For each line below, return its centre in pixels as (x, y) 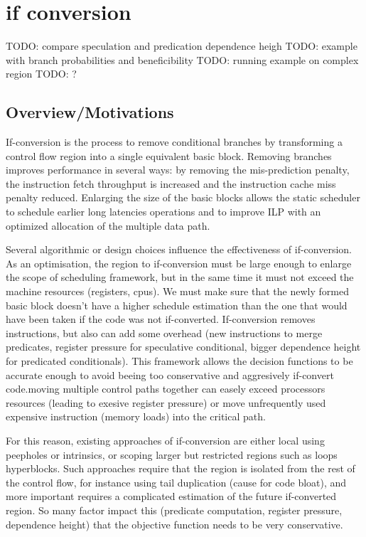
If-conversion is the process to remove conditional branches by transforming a (174, 142)
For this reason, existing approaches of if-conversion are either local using (165, 440)
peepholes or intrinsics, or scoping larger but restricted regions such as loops (172, 454)
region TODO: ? (41, 74)
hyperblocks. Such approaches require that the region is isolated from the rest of (181, 468)
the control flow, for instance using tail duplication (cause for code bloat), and (176, 482)
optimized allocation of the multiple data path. (108, 225)
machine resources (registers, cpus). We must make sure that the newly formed (177, 291)
